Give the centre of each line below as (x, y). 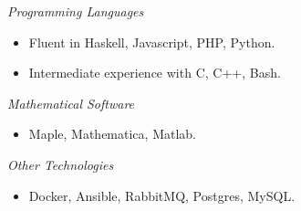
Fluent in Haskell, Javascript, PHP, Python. (152, 42)
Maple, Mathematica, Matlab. (112, 134)
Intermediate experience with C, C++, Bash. (155, 73)
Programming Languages (76, 11)
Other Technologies (61, 164)
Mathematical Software (71, 103)
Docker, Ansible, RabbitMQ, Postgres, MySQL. (162, 195)
